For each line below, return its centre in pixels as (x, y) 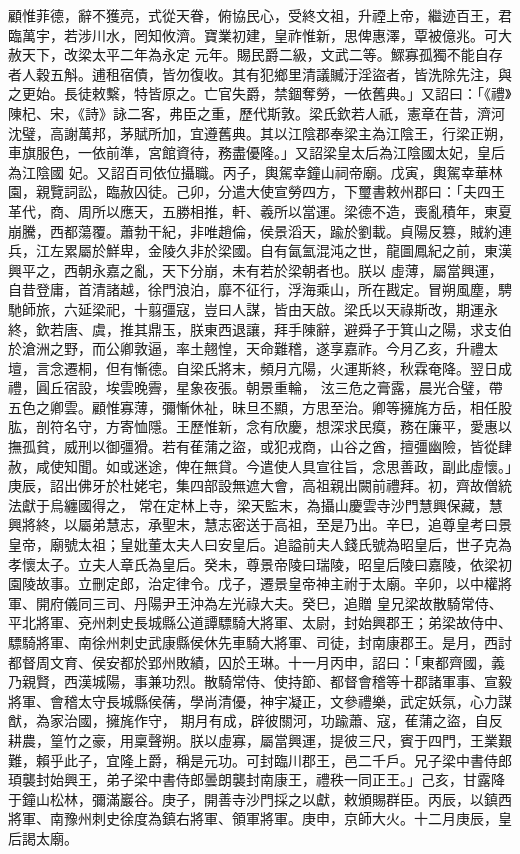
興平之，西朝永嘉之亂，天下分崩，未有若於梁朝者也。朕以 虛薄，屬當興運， (255, 269)
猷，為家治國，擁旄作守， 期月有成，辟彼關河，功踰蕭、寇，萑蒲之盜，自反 (255, 720)
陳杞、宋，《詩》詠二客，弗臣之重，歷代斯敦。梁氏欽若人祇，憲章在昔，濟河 (256, 112)
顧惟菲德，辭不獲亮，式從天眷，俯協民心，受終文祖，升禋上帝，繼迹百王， (253, 15)
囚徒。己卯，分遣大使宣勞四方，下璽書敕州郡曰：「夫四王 (319, 191)
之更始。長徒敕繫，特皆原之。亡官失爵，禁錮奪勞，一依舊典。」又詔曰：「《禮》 (260, 93)
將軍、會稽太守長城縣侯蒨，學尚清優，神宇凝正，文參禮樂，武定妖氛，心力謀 (260, 700)
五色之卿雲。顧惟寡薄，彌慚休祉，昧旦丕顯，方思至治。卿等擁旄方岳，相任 (253, 406)
